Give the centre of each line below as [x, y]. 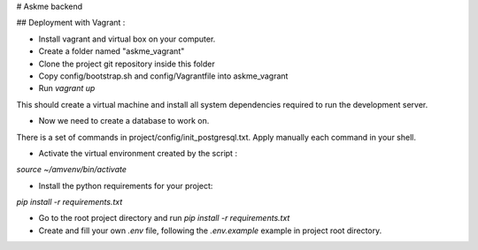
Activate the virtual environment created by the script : [138, 153]
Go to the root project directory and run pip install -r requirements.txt [164, 218]
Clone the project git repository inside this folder [127, 64]
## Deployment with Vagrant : [71, 23]
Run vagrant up [67, 88]
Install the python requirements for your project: [126, 186]
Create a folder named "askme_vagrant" [112, 51]
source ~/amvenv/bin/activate [72, 170]
